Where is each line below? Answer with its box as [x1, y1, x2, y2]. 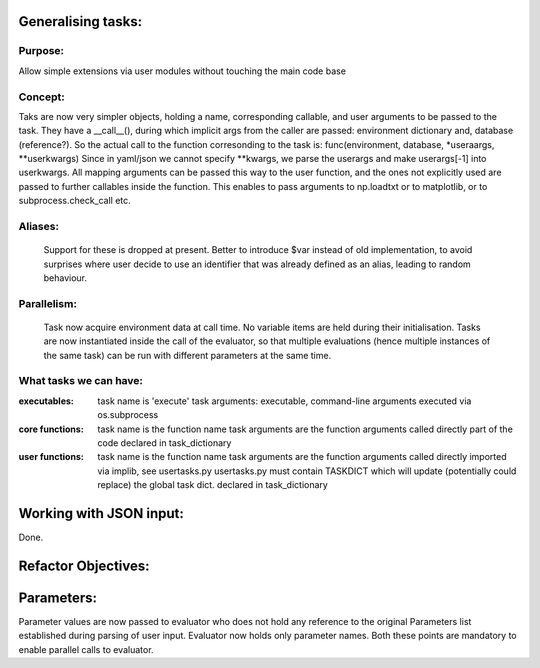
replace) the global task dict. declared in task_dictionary [97, 479, 329, 491]
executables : [18, 395, 75, 407]
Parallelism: [18, 296, 77, 310]
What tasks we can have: [18, 374, 144, 388]
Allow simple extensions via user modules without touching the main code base [18, 65, 347, 77]
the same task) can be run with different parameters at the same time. [43, 349, 332, 361]
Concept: [18, 90, 65, 104]
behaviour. [43, 271, 88, 284]
